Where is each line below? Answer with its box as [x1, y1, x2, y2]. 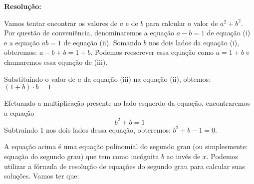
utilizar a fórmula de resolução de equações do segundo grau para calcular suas [4, 161, 245, 171]
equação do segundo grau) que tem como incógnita [4, 151, 159, 162]
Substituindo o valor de [4, 73, 75, 84]
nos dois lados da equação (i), [149, 37, 240, 47]
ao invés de [166, 151, 201, 162]
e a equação [4, 37, 40, 47]
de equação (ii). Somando [63, 37, 141, 47]
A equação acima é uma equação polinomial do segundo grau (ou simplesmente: [4, 141, 248, 152]
